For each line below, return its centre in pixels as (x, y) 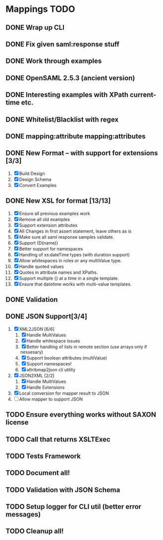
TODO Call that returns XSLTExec (58, 439)
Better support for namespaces (51, 248)
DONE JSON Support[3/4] (46, 317)
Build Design (32, 173)
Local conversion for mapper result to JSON (64, 393)
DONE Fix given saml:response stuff (62, 44)
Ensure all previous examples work (55, 213)
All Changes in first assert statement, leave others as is (75, 231)
